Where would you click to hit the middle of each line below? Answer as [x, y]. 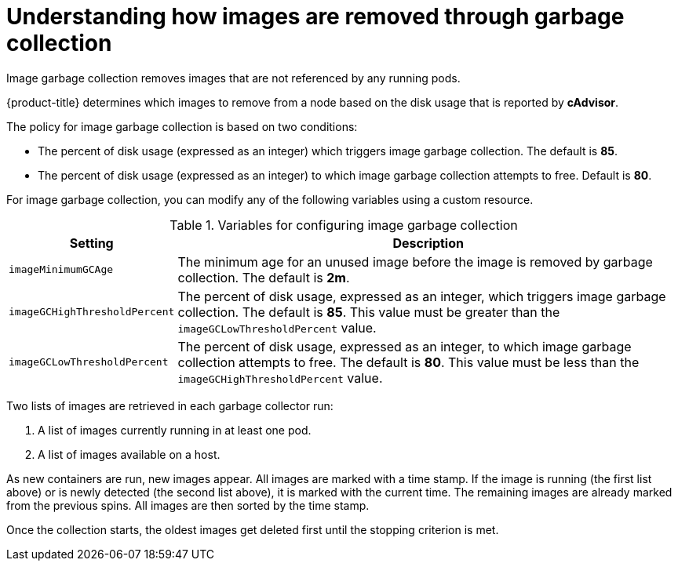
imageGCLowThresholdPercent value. [277, 327]
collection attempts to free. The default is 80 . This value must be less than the [408, 362]
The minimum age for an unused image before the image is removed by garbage [415, 262]
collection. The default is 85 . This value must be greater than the [369, 312]
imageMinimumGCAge [61, 270]
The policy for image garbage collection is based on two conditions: [182, 126]
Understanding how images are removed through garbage [315, 16]
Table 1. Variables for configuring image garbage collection [344, 225]
